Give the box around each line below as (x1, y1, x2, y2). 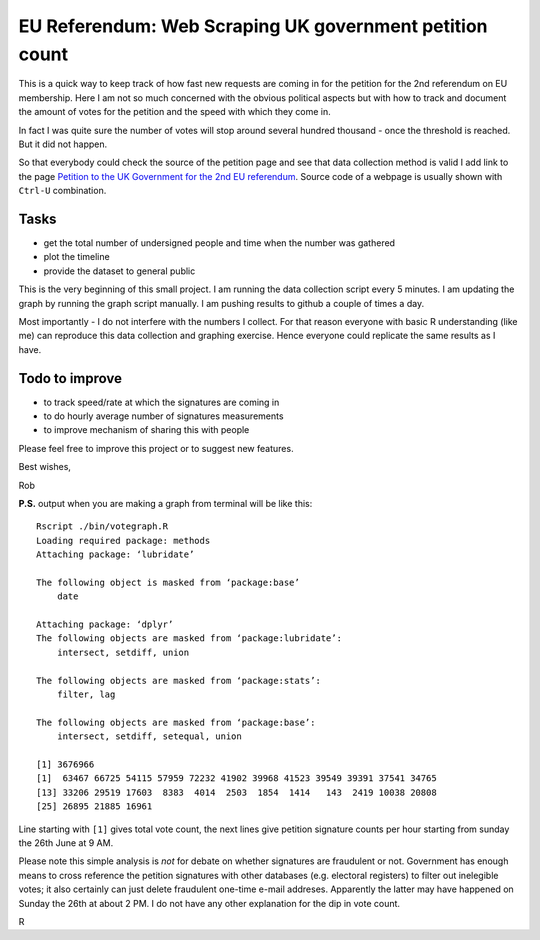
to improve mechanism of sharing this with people (43, 424, 250, 436)
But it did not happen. (18, 138, 108, 150)
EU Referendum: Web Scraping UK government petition (18, 15, 489, 37)
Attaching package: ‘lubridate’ (36, 549, 195, 560)
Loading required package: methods (36, 535, 211, 546)
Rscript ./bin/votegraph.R (36, 521, 169, 532)
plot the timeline (43, 251, 110, 263)
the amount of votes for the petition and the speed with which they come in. (18, 106, 331, 118)
